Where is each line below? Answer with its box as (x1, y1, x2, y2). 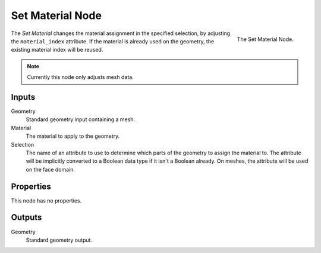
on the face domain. (26, 166, 75, 173)
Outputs (11, 213, 42, 223)
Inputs (11, 92, 36, 102)
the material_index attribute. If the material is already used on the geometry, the (11, 37, 215, 45)
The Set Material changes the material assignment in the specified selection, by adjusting (11, 30, 231, 37)
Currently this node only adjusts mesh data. (27, 74, 134, 81)
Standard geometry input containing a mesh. (26, 116, 136, 123)
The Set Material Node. (237, 36, 294, 43)
